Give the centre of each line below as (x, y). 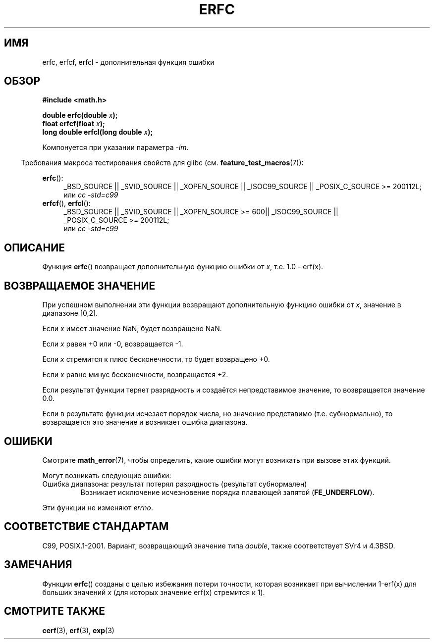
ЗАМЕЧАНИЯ (38, 565)
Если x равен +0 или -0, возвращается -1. (113, 344)
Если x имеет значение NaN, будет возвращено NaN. (132, 329)
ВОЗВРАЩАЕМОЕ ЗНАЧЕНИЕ (80, 286)
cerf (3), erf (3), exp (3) (78, 630)
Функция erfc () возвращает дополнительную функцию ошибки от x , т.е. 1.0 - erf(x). (183, 267)
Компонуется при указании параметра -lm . (115, 148)
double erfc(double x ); (80, 115)
